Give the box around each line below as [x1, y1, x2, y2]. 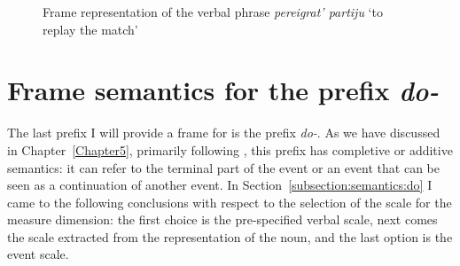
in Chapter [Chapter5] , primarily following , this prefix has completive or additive [7, 140, 453, 159]
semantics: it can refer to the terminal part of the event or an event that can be [7, 158, 440, 176]
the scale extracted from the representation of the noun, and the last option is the [7, 227, 453, 246]
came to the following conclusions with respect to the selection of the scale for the [7, 192, 452, 211]
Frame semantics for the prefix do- [7, 72, 439, 109]
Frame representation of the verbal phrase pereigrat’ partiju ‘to [43, 3, 383, 20]
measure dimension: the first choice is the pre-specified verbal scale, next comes [7, 210, 438, 229]
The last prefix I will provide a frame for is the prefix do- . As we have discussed [7, 123, 441, 142]
